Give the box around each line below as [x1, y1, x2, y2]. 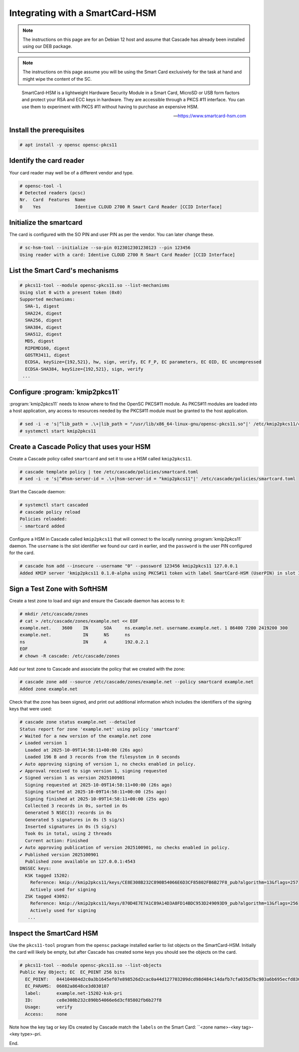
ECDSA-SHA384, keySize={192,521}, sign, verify [25, 366, 144, 372]
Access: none [25, 1011, 67, 1017]
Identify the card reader [9, 156, 85, 165]
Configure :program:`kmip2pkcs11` [9, 388, 120, 396]
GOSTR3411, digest [25, 352, 70, 358]
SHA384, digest [25, 324, 62, 330]
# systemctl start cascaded [19, 502, 88, 508]
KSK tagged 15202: [25, 873, 70, 878]
